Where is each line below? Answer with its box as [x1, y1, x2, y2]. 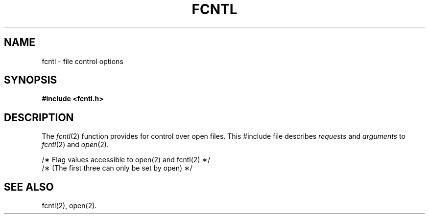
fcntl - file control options [42, 57, 123, 65]
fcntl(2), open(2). [42, 201, 97, 210]
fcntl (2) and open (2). [42, 140, 109, 149]
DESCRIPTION [4, 111, 74, 124]
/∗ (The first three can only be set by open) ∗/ [42, 164, 192, 173]
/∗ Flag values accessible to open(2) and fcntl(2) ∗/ [42, 155, 211, 164]
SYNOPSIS [4, 74, 57, 87]
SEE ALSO [4, 180, 54, 193]
